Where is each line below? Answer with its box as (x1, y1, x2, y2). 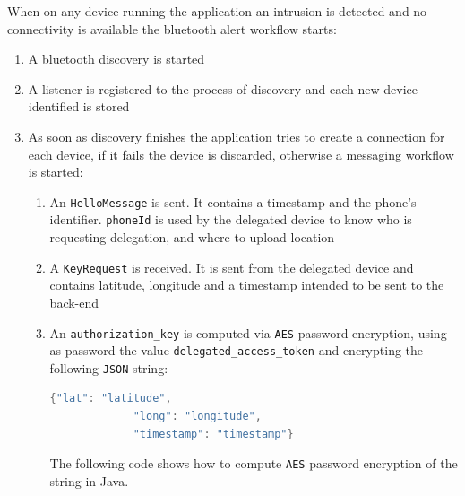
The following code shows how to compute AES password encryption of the (49, 454, 458, 473)
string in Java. (49, 471, 129, 490)
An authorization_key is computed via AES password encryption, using (49, 323, 447, 342)
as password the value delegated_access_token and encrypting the (49, 341, 424, 360)
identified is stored (28, 97, 130, 116)
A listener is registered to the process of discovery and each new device (28, 79, 418, 98)
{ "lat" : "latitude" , (49, 392, 172, 405)
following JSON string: (49, 358, 168, 377)
